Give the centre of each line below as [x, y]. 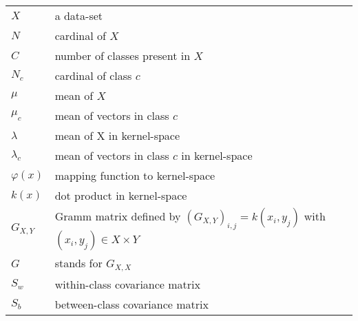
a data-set [79, 15]
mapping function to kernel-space [135, 175]
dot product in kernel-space [121, 195]
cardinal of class [93, 75]
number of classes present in [123, 55]
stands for [78, 263]
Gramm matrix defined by [118, 216]
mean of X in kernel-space [117, 135]
